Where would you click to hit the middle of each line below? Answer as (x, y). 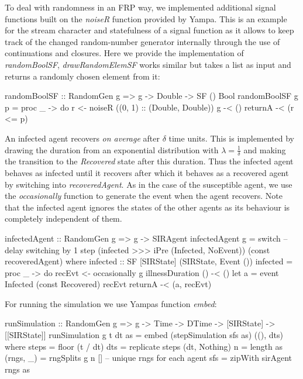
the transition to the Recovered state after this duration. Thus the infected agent (149, 161)
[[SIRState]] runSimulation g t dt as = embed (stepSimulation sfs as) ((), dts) (144, 335)
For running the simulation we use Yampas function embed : (111, 303)
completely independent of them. (63, 218)
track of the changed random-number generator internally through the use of (142, 41)
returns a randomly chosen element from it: (82, 76)
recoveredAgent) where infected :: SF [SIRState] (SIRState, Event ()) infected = (149, 261)
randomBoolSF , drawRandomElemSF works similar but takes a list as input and (148, 64)
